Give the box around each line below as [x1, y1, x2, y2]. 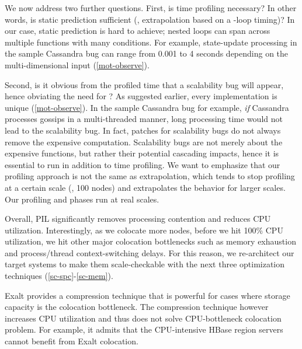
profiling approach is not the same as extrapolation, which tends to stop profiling [5, 170, 295, 182]
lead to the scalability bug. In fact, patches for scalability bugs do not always [5, 124, 281, 136]
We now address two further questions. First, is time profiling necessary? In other [5, 2, 297, 13]
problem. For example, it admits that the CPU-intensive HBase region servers [5, 323, 283, 336]
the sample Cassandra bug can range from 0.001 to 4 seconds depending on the [5, 47, 289, 60]
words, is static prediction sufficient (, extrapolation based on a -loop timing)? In [5, 13, 295, 25]
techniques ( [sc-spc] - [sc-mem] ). [5, 270, 113, 282]
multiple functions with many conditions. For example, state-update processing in [5, 36, 297, 48]
